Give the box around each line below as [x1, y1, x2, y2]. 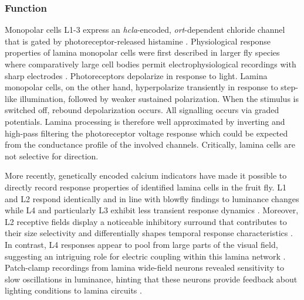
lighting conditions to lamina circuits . [5, 284, 142, 296]
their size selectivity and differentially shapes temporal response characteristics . [5, 227, 293, 239]
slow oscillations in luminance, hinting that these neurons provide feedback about [5, 272, 298, 285]
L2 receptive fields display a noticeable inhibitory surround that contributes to [5, 215, 287, 227]
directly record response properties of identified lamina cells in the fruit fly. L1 [5, 180, 286, 193]
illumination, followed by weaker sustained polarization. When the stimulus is [19, 92, 299, 104]
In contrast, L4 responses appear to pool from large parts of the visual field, [5, 238, 278, 250]
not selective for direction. [5, 149, 99, 162]
